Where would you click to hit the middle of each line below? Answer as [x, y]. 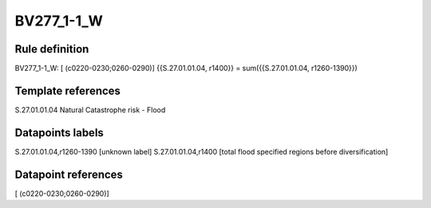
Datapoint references [69, 174]
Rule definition [52, 49]
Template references [68, 90]
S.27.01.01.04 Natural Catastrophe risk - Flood [90, 110]
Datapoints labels [59, 133]
